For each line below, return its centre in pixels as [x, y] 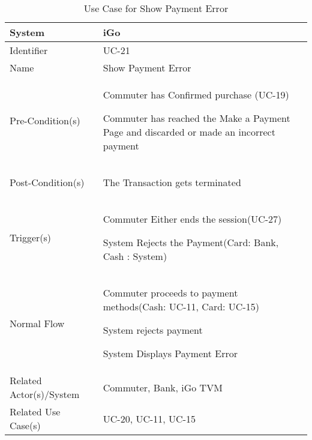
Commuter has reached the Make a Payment [196, 118]
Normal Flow [37, 323]
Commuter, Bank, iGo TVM [163, 387]
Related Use [35, 411]
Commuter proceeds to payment [170, 293]
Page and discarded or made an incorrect [189, 132]
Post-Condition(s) [47, 182]
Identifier [29, 50]
